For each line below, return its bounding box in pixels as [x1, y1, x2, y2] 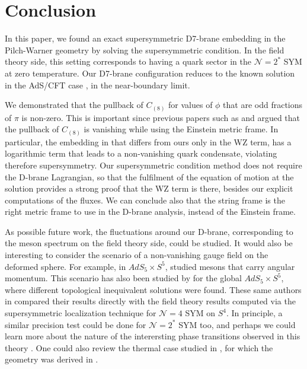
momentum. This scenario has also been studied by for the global [5, 272, 242, 284]
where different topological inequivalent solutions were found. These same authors [5, 283, 302, 295]
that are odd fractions [223, 98, 303, 111]
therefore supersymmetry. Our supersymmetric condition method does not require [5, 158, 302, 171]
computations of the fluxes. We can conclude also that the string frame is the [5, 193, 285, 206]
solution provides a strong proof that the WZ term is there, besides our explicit [5, 182, 293, 195]
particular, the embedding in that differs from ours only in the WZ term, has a [5, 135, 292, 148]
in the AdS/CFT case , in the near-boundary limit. [5, 78, 190, 91]
